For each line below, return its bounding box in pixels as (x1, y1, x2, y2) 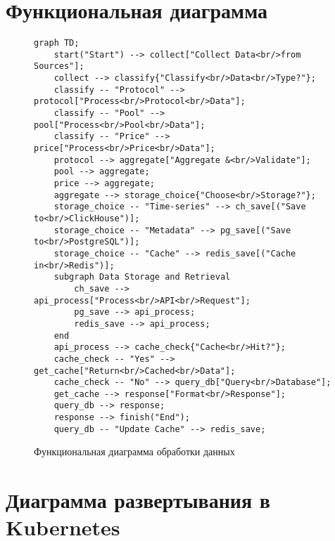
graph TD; (34, 38, 80, 48)
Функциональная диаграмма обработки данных (34, 444, 235, 459)
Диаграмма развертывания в (6, 485, 270, 514)
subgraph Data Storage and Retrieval (53, 272, 231, 282)
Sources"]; (34, 61, 84, 72)
